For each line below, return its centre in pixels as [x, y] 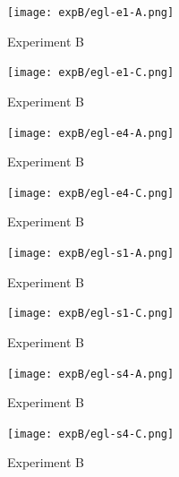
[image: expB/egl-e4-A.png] [91, 133]
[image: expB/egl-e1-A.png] [91, 13]
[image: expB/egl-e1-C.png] [91, 73]
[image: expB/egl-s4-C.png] [91, 434]
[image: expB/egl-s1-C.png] [91, 314]
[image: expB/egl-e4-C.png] [91, 193]
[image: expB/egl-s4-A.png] [91, 374]
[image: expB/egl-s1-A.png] [91, 253]
